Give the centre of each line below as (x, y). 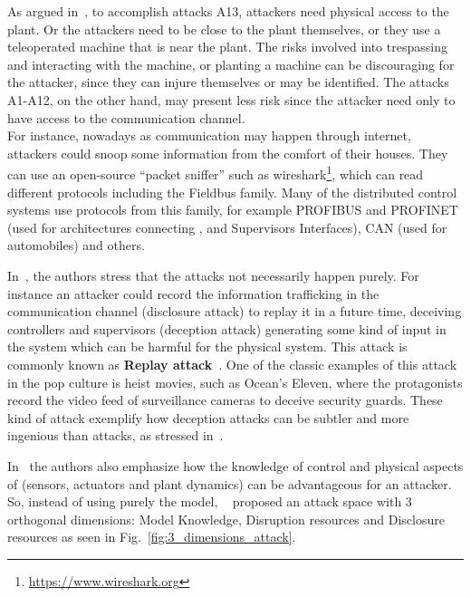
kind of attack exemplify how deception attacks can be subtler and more (208, 417)
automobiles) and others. (76, 245)
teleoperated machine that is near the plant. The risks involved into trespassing (227, 47)
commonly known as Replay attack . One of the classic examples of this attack (232, 364)
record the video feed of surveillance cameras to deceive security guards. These (225, 400)
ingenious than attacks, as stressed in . (115, 435)
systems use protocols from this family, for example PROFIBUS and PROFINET (233, 210)
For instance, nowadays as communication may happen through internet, (209, 135)
